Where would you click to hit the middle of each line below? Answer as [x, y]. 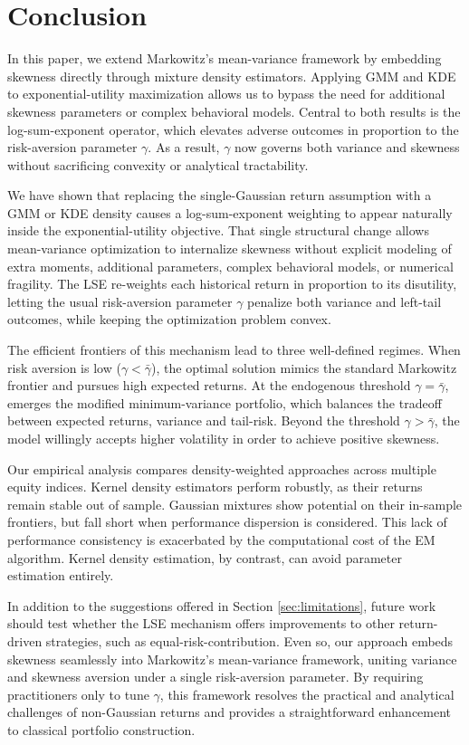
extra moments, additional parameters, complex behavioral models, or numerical [230, 266]
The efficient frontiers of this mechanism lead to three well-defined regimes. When [234, 350]
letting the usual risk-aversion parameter [120, 301]
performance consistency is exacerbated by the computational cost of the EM [221, 539]
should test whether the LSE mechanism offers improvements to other [201, 623]
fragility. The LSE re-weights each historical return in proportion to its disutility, [232, 284]
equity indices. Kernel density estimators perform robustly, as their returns [215, 487]
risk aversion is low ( [64, 367]
